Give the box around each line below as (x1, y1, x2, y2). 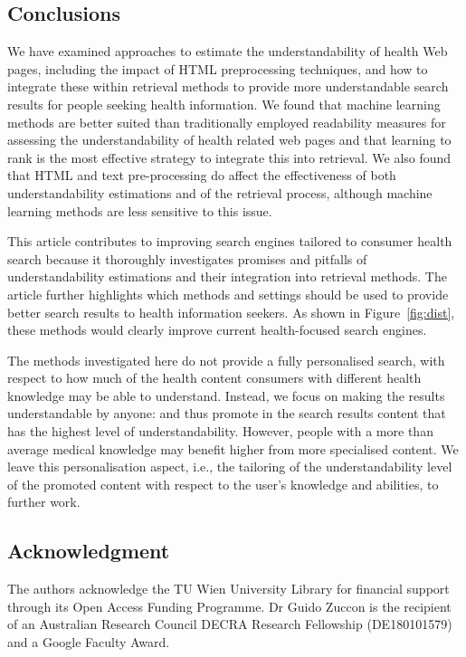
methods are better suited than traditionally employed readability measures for (7, 112, 446, 131)
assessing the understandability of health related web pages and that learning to (7, 130, 452, 149)
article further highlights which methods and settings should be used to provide (7, 284, 449, 303)
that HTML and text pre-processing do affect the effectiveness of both (7, 166, 396, 185)
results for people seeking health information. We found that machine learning (7, 94, 441, 113)
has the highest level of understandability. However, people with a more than (7, 422, 433, 441)
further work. (7, 492, 81, 511)
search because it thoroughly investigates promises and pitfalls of (7, 249, 367, 268)
